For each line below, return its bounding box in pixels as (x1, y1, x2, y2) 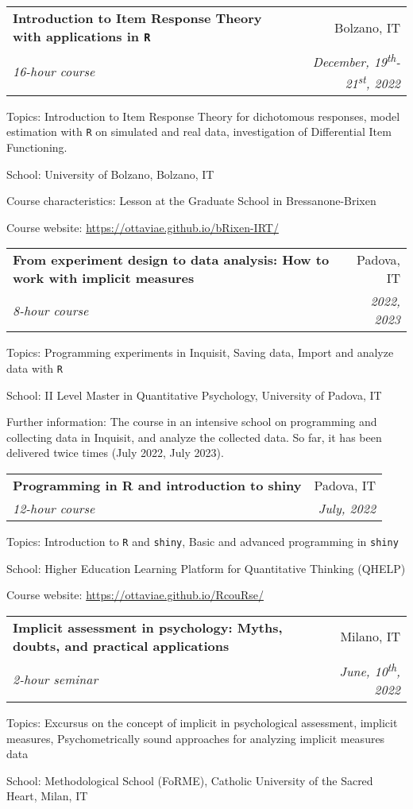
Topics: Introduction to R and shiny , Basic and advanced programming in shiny (6, 532, 399, 549)
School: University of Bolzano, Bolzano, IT (6, 165, 214, 182)
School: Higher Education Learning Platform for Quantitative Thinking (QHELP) (6, 559, 406, 576)
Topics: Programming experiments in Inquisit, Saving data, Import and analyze (6, 344, 394, 361)
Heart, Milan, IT (6, 788, 88, 804)
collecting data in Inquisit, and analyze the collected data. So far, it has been (6, 428, 382, 445)
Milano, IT (340, 627, 400, 646)
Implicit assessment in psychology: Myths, (13, 617, 283, 637)
